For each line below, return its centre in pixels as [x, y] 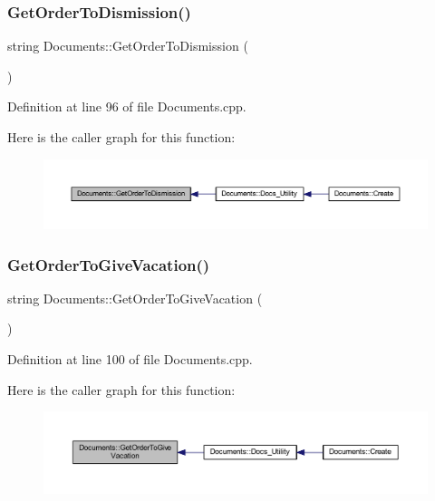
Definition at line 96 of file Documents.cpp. [127, 106]
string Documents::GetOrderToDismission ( [128, 46]
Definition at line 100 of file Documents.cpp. [130, 359]
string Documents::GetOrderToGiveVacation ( [135, 298]
